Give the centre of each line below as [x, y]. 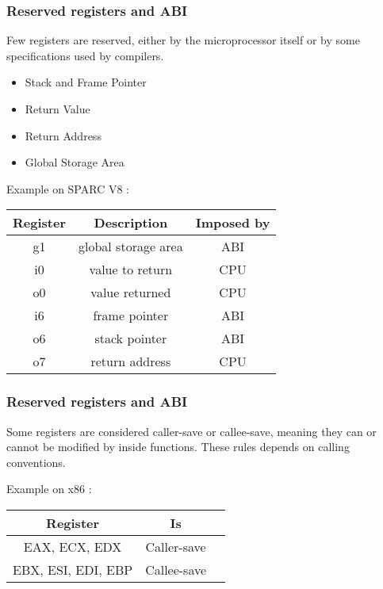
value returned [131, 293]
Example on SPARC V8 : [68, 188]
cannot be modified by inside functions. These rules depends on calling [178, 447]
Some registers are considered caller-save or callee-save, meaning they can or [191, 431]
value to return [131, 270]
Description [131, 223]
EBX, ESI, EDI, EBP [73, 569]
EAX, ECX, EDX [73, 546]
